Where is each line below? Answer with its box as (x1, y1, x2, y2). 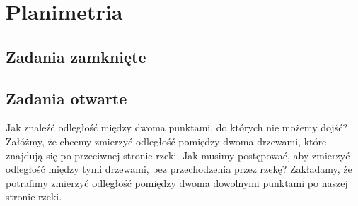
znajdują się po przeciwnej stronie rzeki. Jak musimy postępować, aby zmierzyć (6, 147, 350, 162)
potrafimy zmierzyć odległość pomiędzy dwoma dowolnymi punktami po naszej (6, 175, 348, 190)
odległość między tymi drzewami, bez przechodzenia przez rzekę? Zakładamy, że (6, 162, 352, 176)
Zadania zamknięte (6, 45, 146, 67)
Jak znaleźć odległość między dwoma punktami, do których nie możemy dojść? (6, 120, 347, 135)
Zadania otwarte (6, 87, 127, 109)
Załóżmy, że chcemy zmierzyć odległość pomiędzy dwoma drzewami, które (6, 133, 327, 148)
